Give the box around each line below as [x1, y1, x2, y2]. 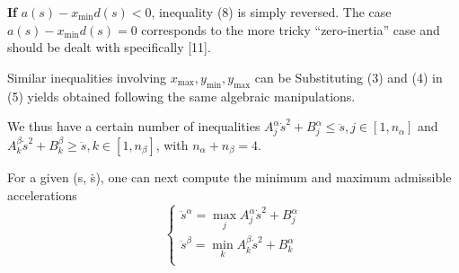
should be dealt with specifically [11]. [7, 38, 211, 57]
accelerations [7, 185, 77, 204]
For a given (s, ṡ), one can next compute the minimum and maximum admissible [7, 167, 452, 186]
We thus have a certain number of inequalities [7, 117, 260, 136]
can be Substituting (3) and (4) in [254, 67, 443, 86]
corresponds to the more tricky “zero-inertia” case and [141, 20, 440, 39]
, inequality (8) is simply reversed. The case [151, 3, 392, 21]
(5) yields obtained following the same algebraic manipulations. [7, 86, 356, 105]
